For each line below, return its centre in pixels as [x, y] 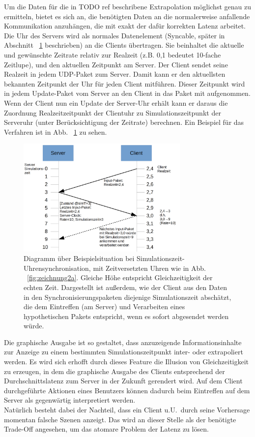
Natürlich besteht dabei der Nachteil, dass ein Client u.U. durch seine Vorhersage [127, 410]
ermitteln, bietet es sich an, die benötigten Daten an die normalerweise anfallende [127, 16]
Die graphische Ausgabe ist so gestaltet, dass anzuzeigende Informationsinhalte [123, 342]
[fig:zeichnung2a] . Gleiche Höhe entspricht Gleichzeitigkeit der [120, 277]
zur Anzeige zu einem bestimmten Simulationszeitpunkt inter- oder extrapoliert [124, 352]
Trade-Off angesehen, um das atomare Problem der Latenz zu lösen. [106, 429]
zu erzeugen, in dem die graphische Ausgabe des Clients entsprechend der [114, 371]
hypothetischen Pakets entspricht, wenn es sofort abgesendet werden [126, 316]
